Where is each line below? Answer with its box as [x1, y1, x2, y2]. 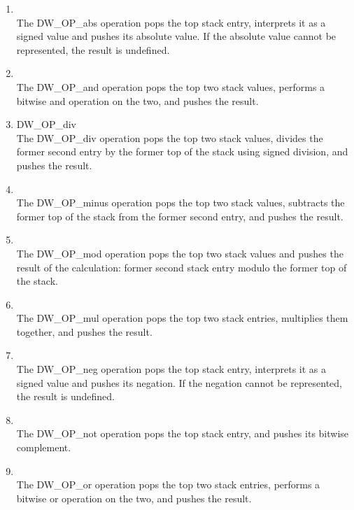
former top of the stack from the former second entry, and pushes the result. [16, 208, 344, 223]
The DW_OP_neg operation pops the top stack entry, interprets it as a [16, 362, 327, 376]
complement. [16, 440, 71, 455]
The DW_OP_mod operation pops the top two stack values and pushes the [16, 246, 344, 260]
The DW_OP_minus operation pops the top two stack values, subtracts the [16, 195, 345, 210]
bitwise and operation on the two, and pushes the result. [16, 93, 259, 108]
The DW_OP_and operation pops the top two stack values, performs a [16, 79, 325, 94]
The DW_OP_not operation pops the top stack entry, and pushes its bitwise [16, 426, 349, 441]
